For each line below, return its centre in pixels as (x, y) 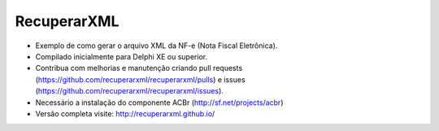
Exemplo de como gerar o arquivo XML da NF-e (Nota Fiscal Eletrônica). (156, 46)
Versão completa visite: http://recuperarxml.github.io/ (125, 113)
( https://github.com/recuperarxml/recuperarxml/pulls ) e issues (140, 79)
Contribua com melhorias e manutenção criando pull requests (139, 68)
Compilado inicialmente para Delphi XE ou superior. (121, 56)
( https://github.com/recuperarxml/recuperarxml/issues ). (129, 91)
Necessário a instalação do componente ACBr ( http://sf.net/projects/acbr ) (159, 103)
